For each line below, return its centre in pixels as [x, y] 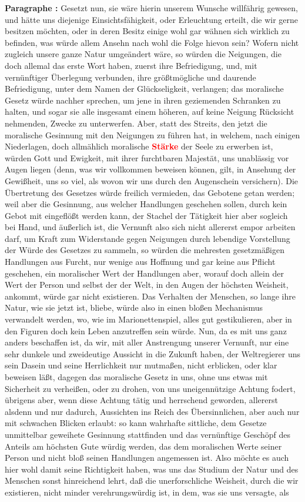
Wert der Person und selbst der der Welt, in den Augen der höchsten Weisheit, [147, 285]
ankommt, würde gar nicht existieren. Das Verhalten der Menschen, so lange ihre [150, 296]
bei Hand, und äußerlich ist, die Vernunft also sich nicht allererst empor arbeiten [150, 227]
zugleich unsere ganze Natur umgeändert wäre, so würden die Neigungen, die [143, 54]
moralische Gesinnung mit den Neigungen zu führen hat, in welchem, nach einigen [152, 134]
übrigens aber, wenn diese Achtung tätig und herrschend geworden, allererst [141, 400]
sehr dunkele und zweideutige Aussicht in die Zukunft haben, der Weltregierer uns [152, 353]
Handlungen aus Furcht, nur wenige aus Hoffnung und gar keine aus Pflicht [140, 262]
